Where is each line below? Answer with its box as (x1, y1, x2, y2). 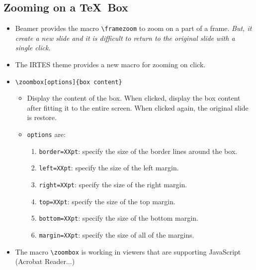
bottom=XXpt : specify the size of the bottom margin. (39, 213, 198, 223)
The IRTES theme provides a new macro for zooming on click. (15, 59, 206, 70)
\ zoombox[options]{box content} (15, 78, 122, 86)
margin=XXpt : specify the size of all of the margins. (39, 230, 194, 240)
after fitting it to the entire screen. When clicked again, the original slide (27, 102, 249, 113)
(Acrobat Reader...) (15, 256, 75, 267)
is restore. (27, 112, 57, 123)
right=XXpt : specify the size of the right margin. (39, 179, 187, 190)
